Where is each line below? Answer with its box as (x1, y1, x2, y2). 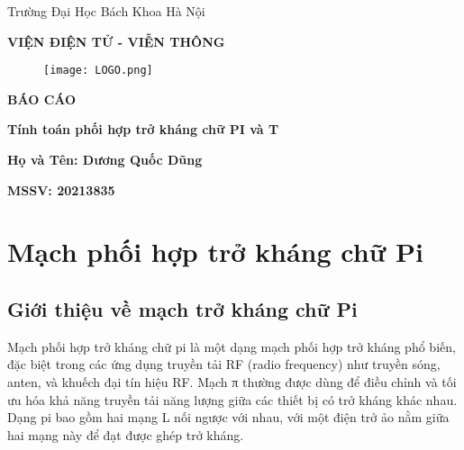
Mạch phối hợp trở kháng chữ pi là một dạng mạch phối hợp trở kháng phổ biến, (7, 337, 456, 355)
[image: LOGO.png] (43, 64, 153, 77)
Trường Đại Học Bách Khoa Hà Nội (7, 2, 205, 20)
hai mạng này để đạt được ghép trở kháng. (7, 425, 244, 444)
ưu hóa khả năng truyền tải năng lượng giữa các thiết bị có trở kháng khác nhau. (7, 390, 458, 409)
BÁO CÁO (7, 89, 77, 108)
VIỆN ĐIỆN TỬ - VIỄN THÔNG (7, 31, 225, 50)
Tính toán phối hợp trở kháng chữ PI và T (7, 120, 279, 139)
